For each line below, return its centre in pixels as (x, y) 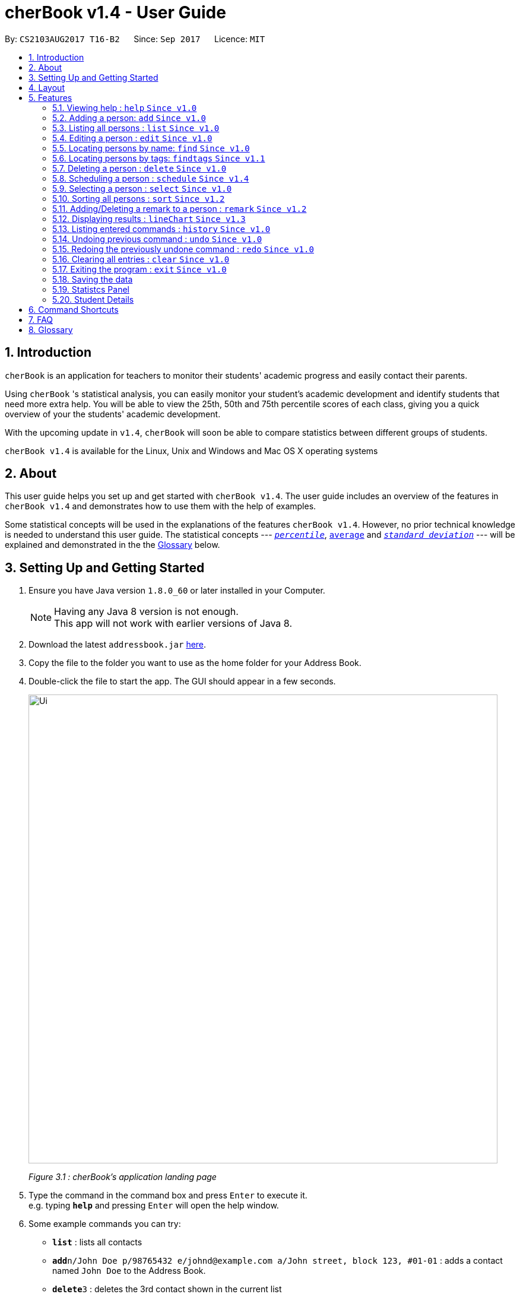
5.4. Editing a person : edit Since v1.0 (132, 138)
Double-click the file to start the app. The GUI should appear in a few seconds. (182, 681)
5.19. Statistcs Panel (91, 289)
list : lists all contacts (97, 1242)
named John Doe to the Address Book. (129, 1271)
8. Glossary (51, 329)
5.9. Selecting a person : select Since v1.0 (142, 188)
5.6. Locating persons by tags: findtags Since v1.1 (159, 158)
